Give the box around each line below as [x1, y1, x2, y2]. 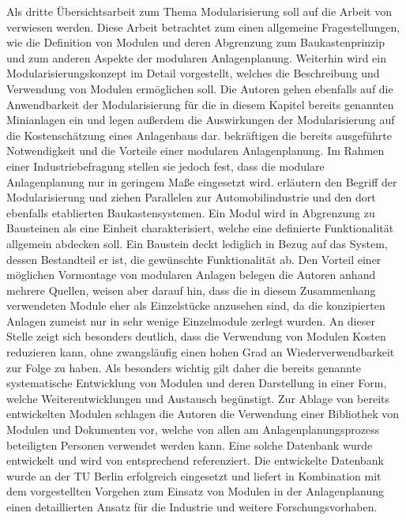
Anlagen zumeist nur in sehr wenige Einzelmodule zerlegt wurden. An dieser [6, 312, 375, 329]
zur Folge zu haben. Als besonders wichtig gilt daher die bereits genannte [6, 359, 362, 375]
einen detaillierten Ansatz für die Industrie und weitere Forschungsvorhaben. [6, 499, 378, 514]
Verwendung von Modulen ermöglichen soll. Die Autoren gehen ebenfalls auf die [6, 80, 393, 96]
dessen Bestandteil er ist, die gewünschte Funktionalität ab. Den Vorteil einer [6, 251, 382, 267]
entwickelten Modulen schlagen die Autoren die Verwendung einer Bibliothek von [6, 405, 400, 422]
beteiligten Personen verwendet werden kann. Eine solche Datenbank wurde [6, 436, 373, 453]
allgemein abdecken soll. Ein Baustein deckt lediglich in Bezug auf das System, [6, 235, 388, 251]
